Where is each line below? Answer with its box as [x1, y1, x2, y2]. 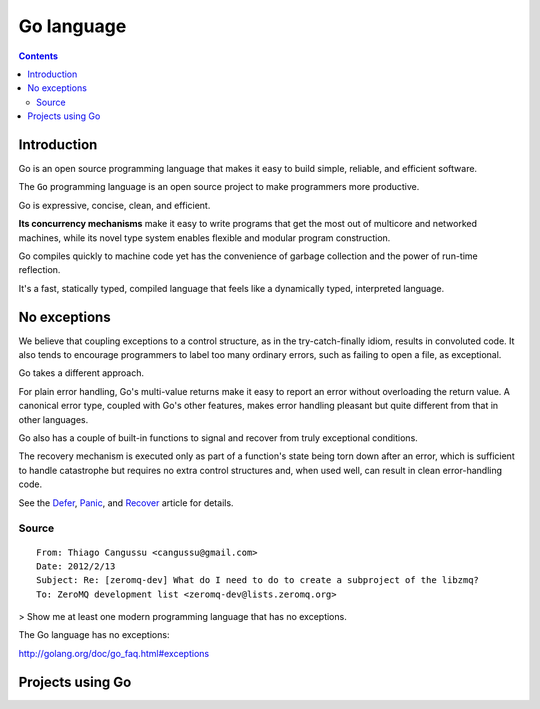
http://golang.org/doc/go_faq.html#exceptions [18, 647, 210, 659]
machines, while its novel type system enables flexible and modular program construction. [18, 231, 391, 244]
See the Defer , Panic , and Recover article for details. [18, 496, 234, 509]
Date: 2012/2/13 [36, 560, 116, 572]
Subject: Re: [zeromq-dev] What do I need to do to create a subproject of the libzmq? [36, 575, 480, 586]
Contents [18, 50, 59, 62]
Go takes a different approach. [18, 367, 145, 379]
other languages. [18, 413, 89, 425]
